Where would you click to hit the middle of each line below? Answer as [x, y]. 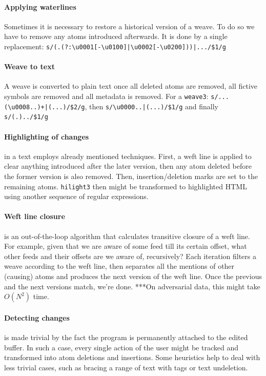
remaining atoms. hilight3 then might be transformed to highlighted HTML [126, 186]
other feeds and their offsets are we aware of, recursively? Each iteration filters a [130, 256]
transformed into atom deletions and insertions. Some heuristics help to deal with [132, 357]
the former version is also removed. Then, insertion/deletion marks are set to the [131, 176]
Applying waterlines [40, 6]
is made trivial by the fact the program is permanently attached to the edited [126, 337]
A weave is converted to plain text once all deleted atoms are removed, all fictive [131, 86]
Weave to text [29, 66]
